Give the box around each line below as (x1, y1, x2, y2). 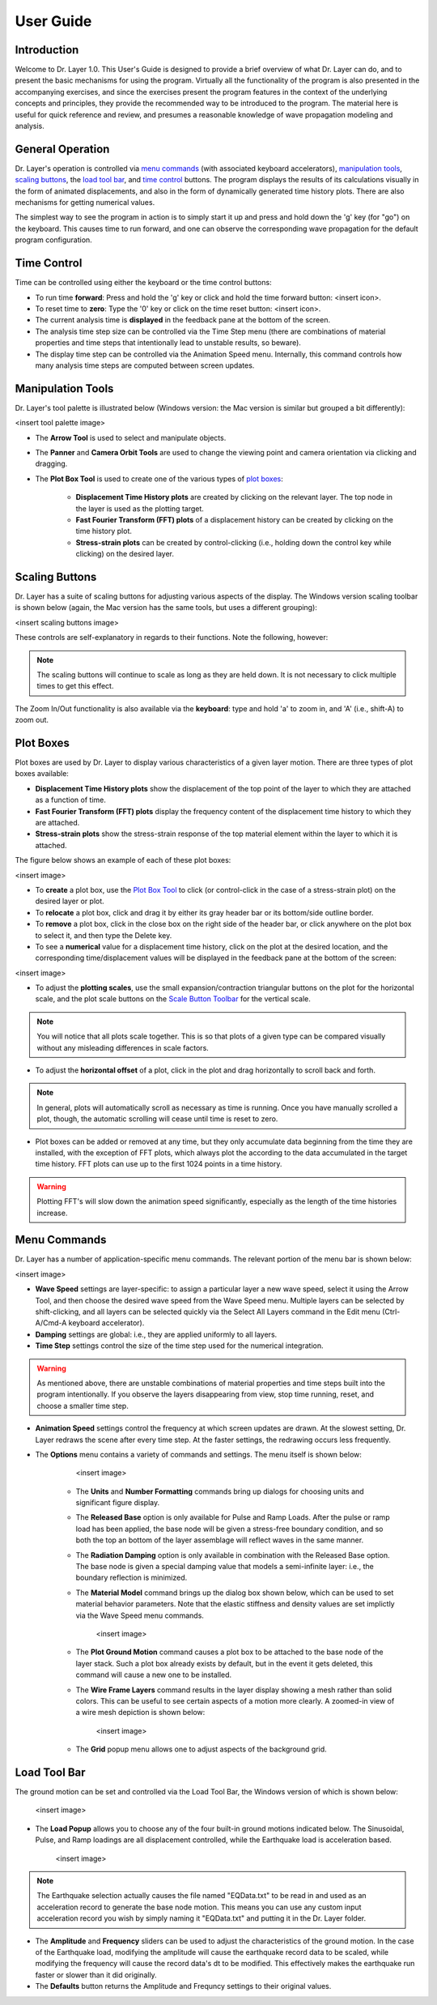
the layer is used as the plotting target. (75, 503, 204, 514)
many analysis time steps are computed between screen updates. (35, 360, 255, 370)
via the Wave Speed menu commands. (75, 1610, 204, 1620)
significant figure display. (75, 1498, 160, 1508)
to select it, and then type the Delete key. (35, 930, 172, 940)
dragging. (35, 459, 68, 469)
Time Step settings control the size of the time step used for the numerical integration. (35, 1341, 324, 1350)
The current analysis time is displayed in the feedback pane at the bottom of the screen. (35, 315, 331, 325)
